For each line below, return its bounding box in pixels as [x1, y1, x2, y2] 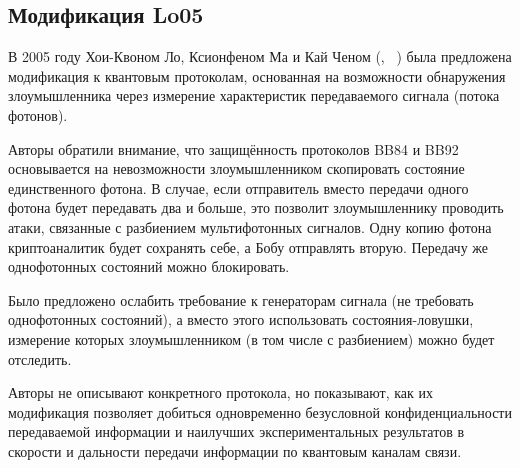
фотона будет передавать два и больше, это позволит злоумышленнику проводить [8, 197, 504, 218]
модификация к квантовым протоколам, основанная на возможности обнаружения [8, 65, 506, 86]
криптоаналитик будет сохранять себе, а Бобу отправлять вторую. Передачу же [8, 236, 489, 257]
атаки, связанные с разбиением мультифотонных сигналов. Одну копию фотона [8, 216, 492, 237]
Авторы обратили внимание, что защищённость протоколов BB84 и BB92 [8, 138, 459, 159]
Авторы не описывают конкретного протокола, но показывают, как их [8, 382, 433, 403]
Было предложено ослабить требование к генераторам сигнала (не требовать [8, 289, 474, 310]
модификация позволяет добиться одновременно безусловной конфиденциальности [8, 401, 512, 422]
